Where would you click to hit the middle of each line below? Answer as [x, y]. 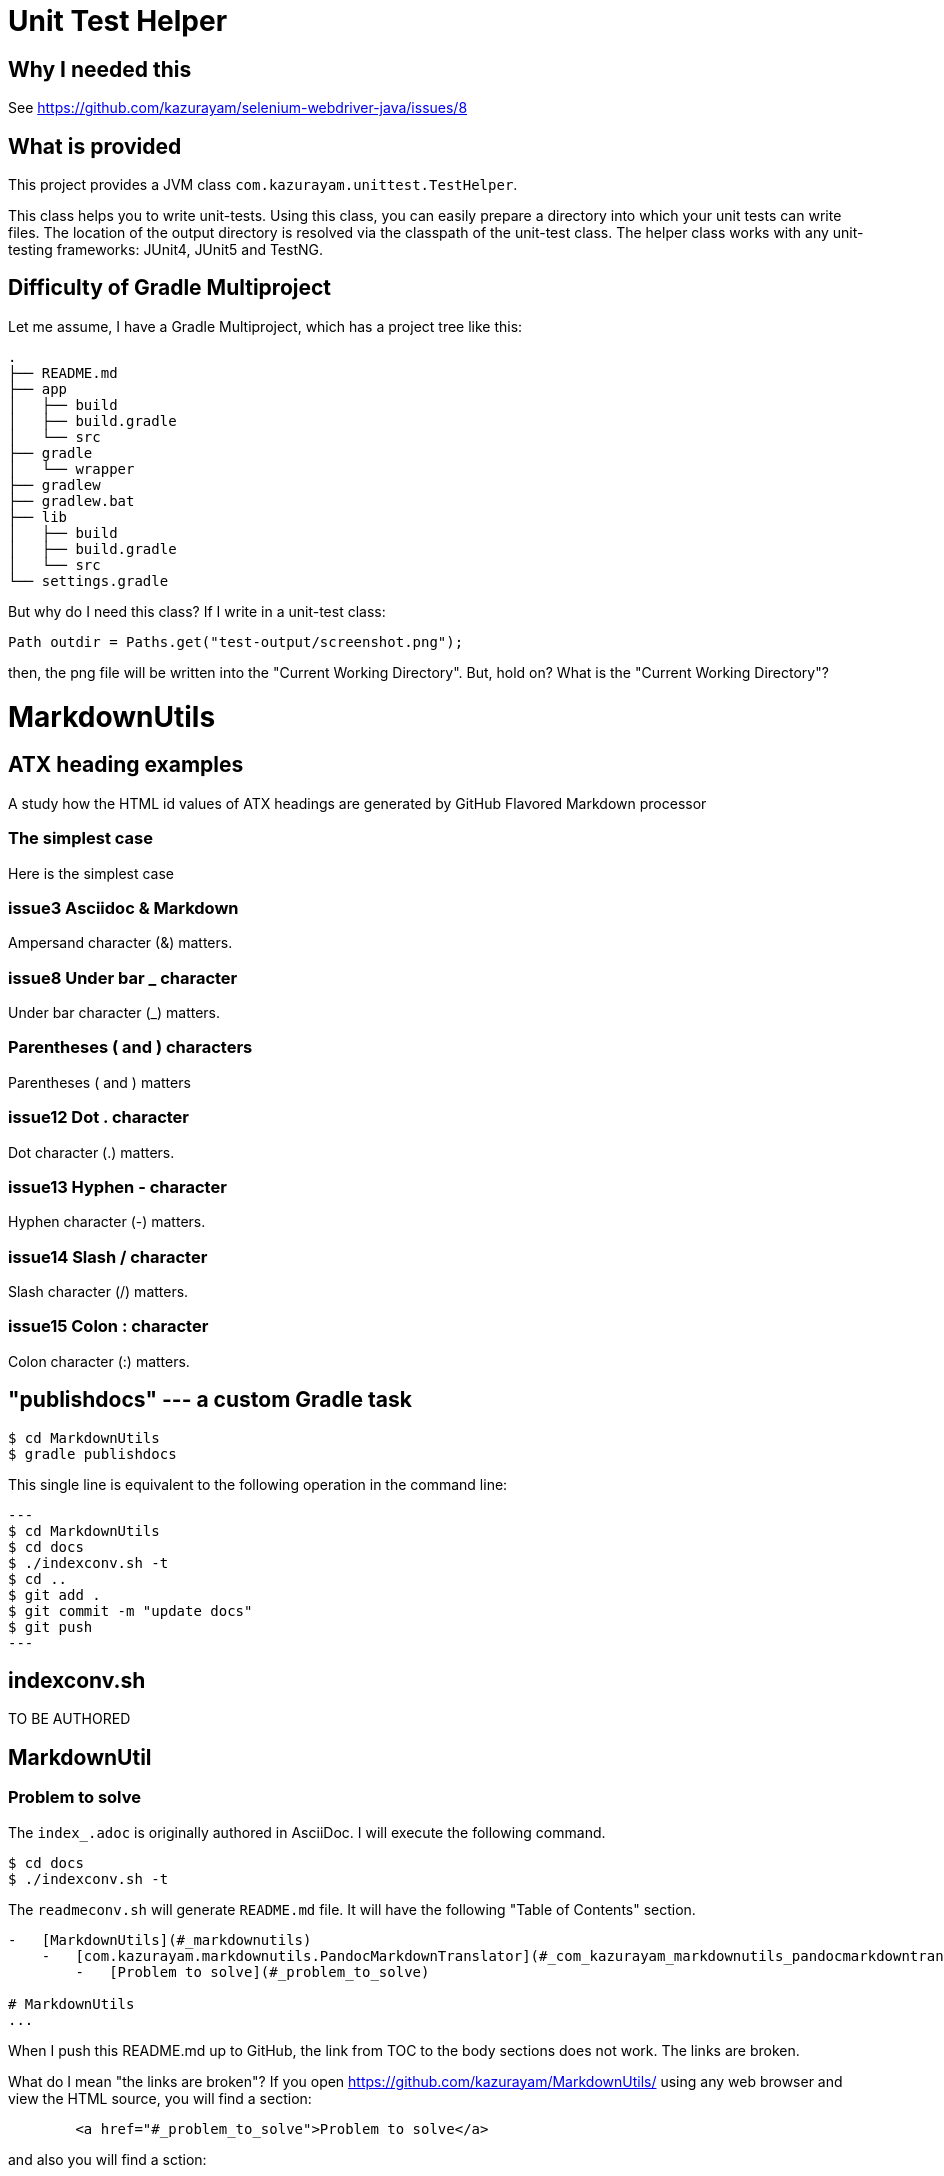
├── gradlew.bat [71, 500]
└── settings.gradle [88, 580]
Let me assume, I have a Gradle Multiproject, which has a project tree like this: [265, 326]
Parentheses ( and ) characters [130, 1047]
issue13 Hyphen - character [117, 1186]
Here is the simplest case [91, 873]
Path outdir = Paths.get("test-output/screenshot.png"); [236, 641]
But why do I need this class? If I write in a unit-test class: [197, 611]
